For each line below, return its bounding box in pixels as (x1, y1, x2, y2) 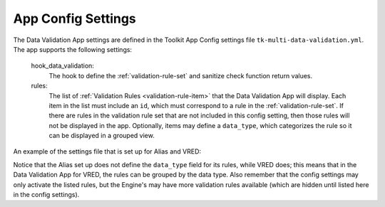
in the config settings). (13, 191, 80, 199)
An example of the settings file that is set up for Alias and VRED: (13, 147, 202, 156)
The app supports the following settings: (13, 45, 132, 53)
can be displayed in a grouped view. (48, 132, 155, 140)
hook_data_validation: (31, 61, 94, 70)
